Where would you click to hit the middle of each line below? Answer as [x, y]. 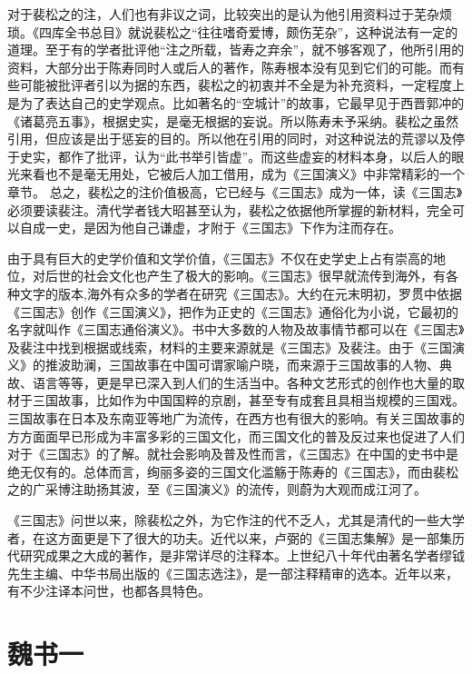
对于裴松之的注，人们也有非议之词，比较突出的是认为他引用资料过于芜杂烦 [230, 14]
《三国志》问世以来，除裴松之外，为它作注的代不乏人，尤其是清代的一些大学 [236, 520]
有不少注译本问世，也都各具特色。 [109, 591]
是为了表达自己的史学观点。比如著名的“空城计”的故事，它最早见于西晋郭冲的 [236, 102]
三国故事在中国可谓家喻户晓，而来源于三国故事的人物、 [274, 365]
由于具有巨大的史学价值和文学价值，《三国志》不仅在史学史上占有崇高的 [220, 258]
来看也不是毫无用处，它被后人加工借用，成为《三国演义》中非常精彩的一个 [242, 174]
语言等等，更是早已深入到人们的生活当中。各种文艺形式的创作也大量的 [242, 382]
